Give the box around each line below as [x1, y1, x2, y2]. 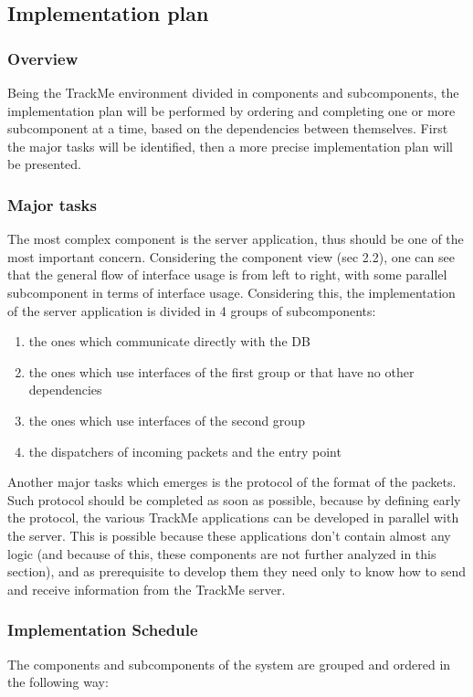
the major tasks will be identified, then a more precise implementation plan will [7, 136, 454, 155]
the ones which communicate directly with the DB [28, 332, 310, 351]
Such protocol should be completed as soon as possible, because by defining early [7, 490, 461, 509]
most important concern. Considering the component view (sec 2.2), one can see [7, 247, 455, 266]
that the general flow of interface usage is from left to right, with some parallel [7, 265, 447, 284]
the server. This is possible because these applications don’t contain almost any [7, 525, 451, 544]
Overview [7, 47, 79, 69]
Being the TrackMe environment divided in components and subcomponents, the [7, 83, 459, 101]
